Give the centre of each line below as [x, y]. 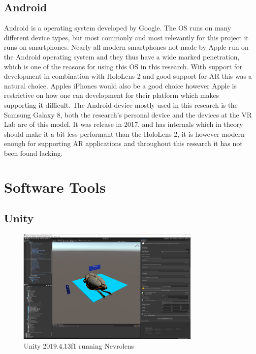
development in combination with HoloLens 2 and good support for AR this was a [128, 76]
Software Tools [55, 187]
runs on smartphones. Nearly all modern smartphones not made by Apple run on [126, 47]
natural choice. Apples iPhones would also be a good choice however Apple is [120, 85]
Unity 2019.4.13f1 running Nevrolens [79, 346]
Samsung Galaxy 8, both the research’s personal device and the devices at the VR [128, 114]
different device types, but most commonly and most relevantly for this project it [127, 37]
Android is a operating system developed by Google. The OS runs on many [118, 28]
